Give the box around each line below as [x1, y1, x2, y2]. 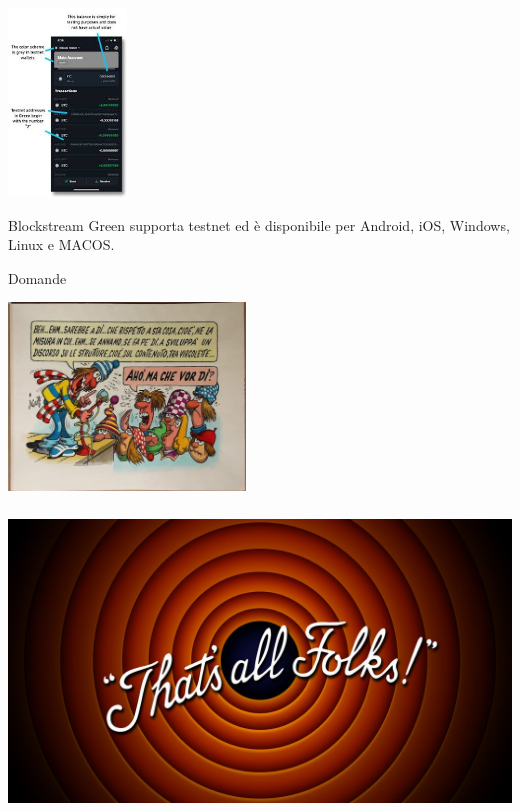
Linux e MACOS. [8, 234, 115, 255]
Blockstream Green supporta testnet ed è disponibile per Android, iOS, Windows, [8, 214, 510, 235]
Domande [8, 267, 67, 288]
